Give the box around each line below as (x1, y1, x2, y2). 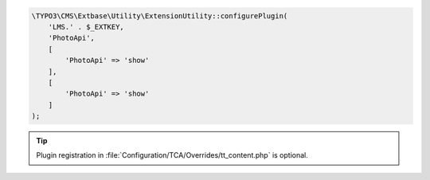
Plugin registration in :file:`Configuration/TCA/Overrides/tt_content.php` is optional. (36, 151, 308, 160)
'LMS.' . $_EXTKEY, (48, 22, 125, 31)
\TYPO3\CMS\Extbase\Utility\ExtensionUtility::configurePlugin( (31, 11, 288, 20)
